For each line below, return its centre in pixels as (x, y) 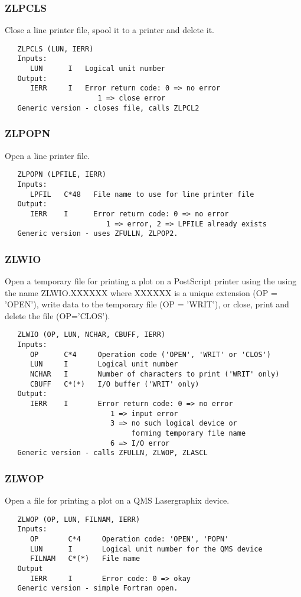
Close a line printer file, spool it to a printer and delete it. (109, 30)
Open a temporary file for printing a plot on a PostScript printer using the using (151, 281)
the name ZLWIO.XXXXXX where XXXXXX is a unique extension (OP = (141, 292)
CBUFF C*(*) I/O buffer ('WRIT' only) (114, 384)
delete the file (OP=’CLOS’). (58, 315)
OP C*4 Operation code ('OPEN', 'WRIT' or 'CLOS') (150, 354)
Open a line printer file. (47, 155)
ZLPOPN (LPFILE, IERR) (62, 175)
